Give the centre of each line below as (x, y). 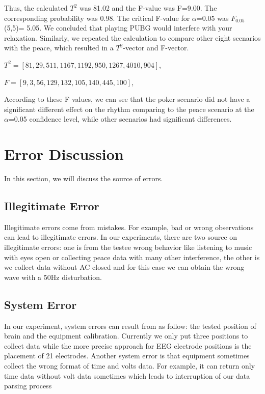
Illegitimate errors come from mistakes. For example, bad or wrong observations (129, 227)
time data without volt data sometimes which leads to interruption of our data (127, 375)
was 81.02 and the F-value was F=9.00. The (148, 8)
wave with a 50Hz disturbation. (53, 277)
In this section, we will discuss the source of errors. (84, 178)
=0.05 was (213, 18)
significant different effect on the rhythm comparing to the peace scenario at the (129, 109)
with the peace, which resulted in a (59, 48)
